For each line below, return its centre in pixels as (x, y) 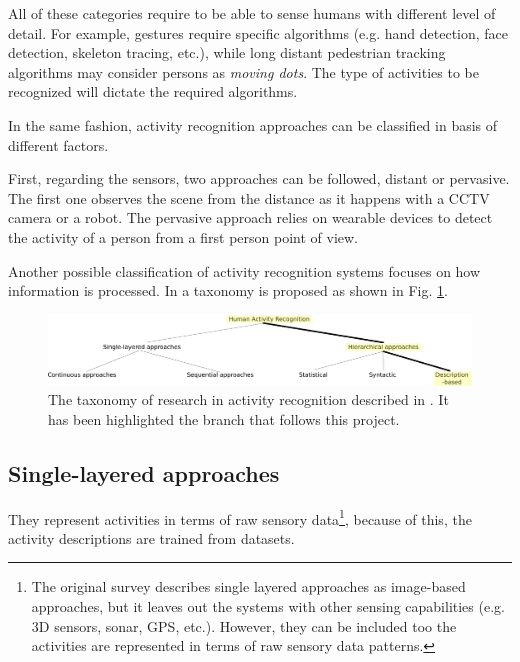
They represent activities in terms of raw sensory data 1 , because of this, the (240, 517)
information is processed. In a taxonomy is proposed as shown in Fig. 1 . (228, 290)
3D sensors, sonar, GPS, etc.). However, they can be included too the (244, 625)
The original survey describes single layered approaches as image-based (248, 586)
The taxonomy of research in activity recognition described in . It (248, 399)
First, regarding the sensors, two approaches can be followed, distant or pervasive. (259, 178)
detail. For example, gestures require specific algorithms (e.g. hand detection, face (258, 32)
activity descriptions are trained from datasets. (151, 537)
